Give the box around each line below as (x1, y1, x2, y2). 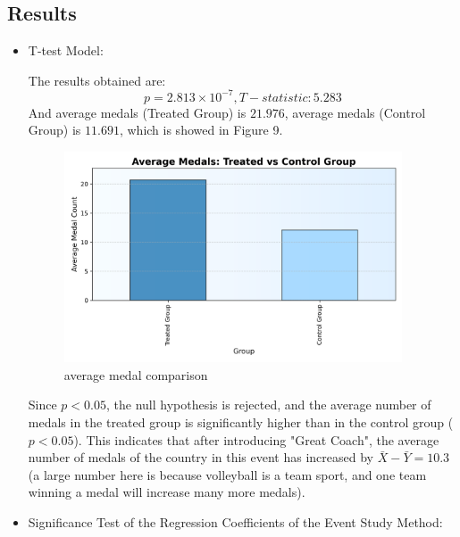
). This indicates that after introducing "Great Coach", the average (73, 430, 439, 449)
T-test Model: (28, 41, 104, 60)
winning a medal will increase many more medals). (28, 483, 305, 501)
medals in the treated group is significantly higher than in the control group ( (28, 413, 454, 432)
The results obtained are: (28, 70, 166, 89)
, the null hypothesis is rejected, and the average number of (105, 395, 431, 414)
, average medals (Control (284, 103, 426, 121)
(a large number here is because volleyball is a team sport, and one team (28, 465, 427, 483)
